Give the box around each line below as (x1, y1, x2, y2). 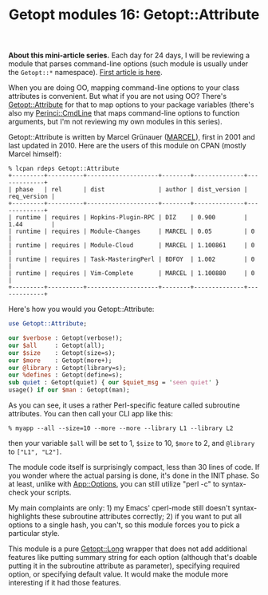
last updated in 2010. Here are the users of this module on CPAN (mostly (8, 141, 246, 151)
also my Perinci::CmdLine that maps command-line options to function (8, 108, 240, 118)
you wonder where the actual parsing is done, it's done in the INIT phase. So (8, 471, 260, 480)
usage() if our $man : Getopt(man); (8, 386, 130, 394)
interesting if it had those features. (8, 578, 121, 588)
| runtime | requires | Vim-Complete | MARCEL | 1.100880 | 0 (8, 270, 255, 278)
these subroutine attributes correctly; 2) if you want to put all (41, 512, 242, 522)
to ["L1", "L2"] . (8, 447, 62, 456)
